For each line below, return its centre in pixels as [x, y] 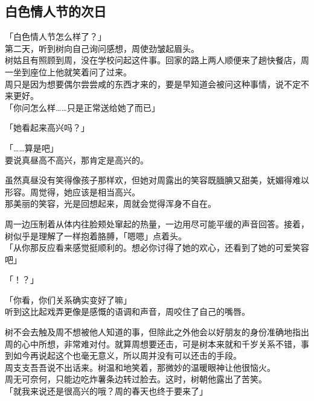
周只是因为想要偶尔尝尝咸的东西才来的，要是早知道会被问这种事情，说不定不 [157, 84]
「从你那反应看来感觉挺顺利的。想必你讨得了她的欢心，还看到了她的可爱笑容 [157, 248]
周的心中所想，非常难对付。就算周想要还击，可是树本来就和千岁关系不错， [153, 343]
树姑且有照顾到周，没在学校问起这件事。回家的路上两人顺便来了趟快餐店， [153, 60]
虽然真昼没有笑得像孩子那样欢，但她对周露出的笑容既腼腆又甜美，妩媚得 [149, 180]
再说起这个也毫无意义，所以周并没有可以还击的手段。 [136, 355]
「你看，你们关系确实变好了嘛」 [68, 299]
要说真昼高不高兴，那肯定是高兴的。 [77, 159]
